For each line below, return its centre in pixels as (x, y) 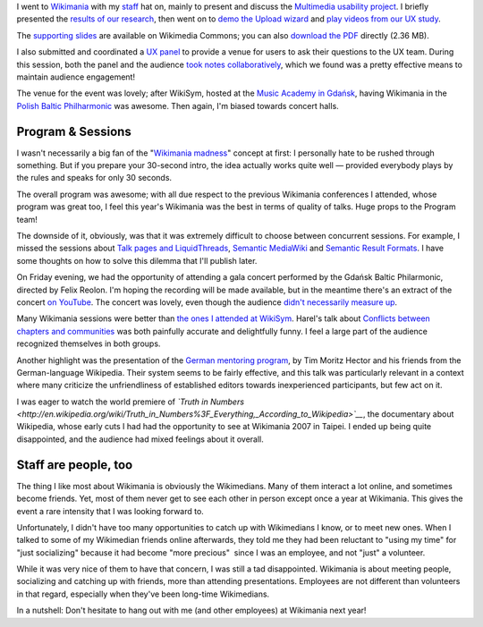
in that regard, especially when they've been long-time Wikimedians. (143, 594)
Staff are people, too (75, 465)
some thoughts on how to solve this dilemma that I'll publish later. (137, 260)
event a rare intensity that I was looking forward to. (110, 511)
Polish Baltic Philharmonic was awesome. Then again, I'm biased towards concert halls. (178, 106)
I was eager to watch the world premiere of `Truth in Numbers (131, 402)
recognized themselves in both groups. (89, 343)
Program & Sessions (74, 131)
